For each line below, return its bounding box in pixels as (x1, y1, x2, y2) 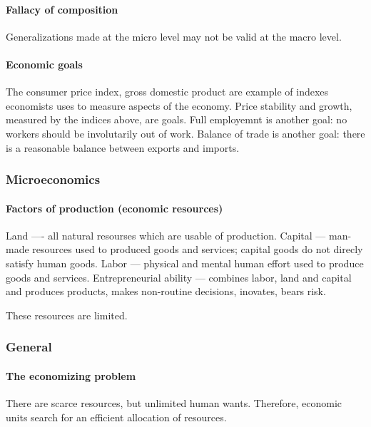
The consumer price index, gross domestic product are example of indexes (6, 84, 329, 99)
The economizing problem (6, 368, 136, 383)
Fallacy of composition (6, 1, 118, 16)
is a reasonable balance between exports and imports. (6, 140, 240, 155)
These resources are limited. (6, 307, 128, 322)
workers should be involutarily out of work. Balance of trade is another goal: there (6, 125, 365, 140)
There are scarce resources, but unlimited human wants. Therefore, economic (6, 396, 342, 410)
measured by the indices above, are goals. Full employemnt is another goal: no (6, 112, 347, 127)
